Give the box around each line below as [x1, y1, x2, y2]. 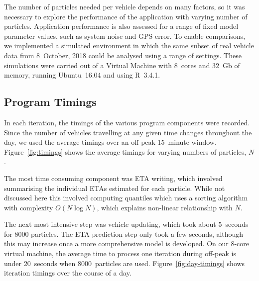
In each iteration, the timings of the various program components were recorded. [4, 117, 250, 127]
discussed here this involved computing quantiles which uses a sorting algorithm [4, 192, 248, 203]
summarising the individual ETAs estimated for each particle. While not [4, 183, 225, 193]
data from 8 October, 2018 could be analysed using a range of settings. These [4, 50, 242, 60]
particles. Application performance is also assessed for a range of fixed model [4, 21, 239, 31]
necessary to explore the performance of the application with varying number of [4, 11, 248, 21]
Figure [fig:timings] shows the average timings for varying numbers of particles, [4, 146, 247, 157]
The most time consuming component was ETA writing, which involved [4, 173, 223, 183]
